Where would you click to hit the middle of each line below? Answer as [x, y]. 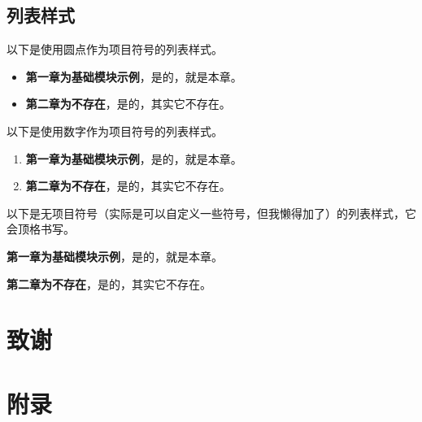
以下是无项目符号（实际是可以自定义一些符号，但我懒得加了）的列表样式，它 [211, 213]
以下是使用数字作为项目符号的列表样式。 [115, 131]
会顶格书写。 [41, 229]
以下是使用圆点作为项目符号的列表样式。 [115, 49]
